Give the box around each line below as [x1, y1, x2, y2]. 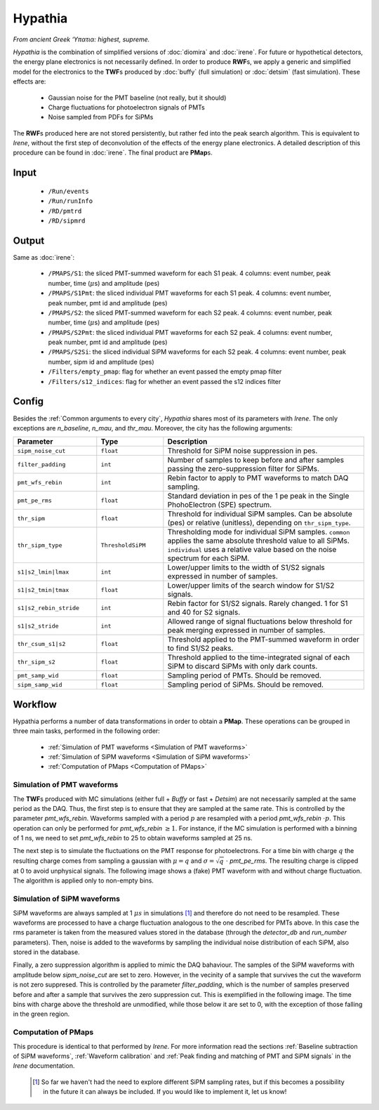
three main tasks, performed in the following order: [13, 727, 161, 735]
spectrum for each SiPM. [167, 553, 250, 563]
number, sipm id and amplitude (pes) [48, 357, 154, 366]
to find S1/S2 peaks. [167, 643, 234, 653]
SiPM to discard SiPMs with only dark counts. [167, 661, 318, 671]
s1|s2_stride [17, 622, 59, 630]
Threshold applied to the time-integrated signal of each [167, 653, 350, 663]
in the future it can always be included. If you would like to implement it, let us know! [43, 1088, 287, 1096]
